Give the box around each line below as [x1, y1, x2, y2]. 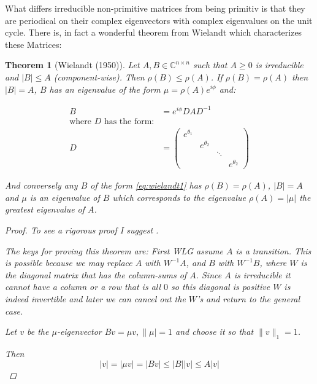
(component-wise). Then [53, 70, 145, 83]
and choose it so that [175, 325, 254, 338]
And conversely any [5, 179, 78, 192]
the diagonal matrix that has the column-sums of [5, 268, 187, 281]
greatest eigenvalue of [5, 203, 85, 216]
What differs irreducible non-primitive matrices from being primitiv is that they [5, 2, 305, 14]
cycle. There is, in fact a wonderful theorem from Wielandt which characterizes [5, 26, 302, 39]
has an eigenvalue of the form [49, 82, 161, 95]
